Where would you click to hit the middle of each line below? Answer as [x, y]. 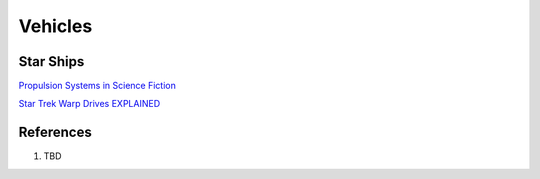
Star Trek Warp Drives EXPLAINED [89, 104]
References [55, 132]
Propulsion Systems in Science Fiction [97, 86]
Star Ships [51, 61]
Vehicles [55, 26]
